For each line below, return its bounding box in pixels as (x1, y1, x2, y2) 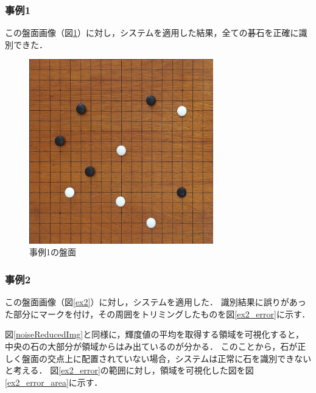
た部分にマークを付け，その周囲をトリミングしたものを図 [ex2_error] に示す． (5, 307, 311, 320)
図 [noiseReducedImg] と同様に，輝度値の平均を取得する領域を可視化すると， (5, 328, 304, 341)
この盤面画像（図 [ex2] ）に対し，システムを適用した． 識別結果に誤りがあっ (5, 296, 306, 308)
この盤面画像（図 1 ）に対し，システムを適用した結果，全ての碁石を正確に (5, 26, 299, 39)
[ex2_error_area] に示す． (5, 375, 103, 388)
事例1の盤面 (29, 246, 76, 258)
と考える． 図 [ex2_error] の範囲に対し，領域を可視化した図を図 (5, 364, 254, 377)
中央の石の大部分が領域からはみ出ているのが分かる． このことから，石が (5, 339, 298, 352)
